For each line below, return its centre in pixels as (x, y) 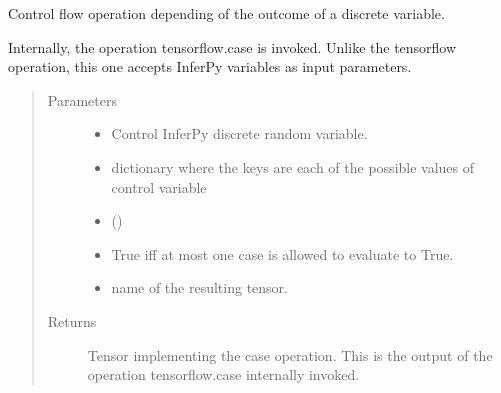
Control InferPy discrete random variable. (239, 133)
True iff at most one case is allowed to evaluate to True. (282, 253)
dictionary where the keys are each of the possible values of (293, 166)
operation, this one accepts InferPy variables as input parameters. (210, 66)
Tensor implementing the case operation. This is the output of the (290, 354)
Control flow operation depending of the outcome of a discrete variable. (226, 13)
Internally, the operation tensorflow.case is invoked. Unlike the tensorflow (232, 46)
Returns (72, 320)
